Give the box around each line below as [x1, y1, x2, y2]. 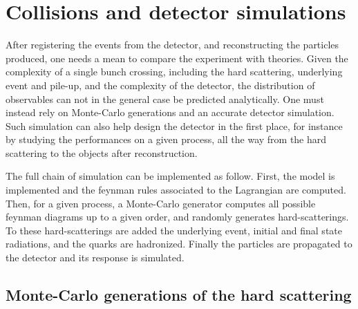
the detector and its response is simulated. [6, 250, 185, 265]
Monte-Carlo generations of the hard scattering [6, 284, 352, 306]
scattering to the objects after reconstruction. [6, 145, 198, 160]
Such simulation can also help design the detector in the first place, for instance [6, 118, 343, 133]
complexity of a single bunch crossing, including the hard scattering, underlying [6, 64, 343, 79]
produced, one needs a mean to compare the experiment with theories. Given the [6, 50, 348, 65]
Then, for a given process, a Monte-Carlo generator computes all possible [6, 196, 316, 210]
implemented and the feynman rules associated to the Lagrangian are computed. [6, 182, 346, 197]
